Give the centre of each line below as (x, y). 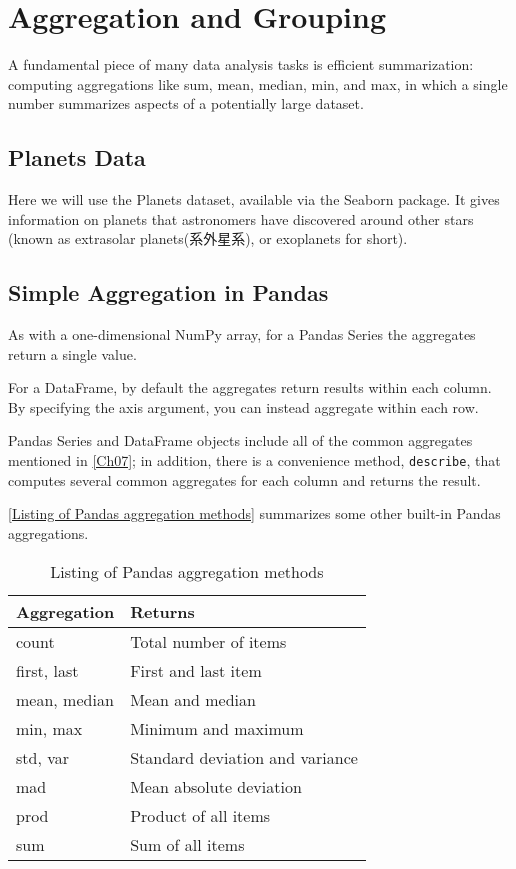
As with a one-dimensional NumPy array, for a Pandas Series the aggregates (242, 334)
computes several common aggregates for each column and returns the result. (244, 479)
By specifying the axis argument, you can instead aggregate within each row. (243, 406)
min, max (49, 728)
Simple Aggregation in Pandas (168, 292)
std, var (43, 757)
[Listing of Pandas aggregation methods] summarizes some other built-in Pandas (254, 513)
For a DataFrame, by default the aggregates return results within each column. (250, 387)
